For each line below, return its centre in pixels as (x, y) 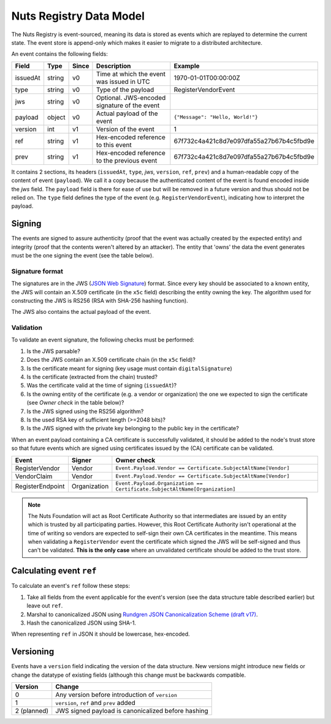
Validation (27, 328)
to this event (114, 145)
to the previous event (127, 161)
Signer (82, 460)
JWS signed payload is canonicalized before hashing (132, 711)
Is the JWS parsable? (54, 351)
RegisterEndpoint (40, 486)
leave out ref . (45, 606)
